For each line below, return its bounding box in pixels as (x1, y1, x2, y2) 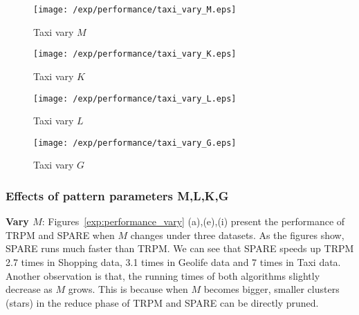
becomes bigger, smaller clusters (203, 282, 340, 296)
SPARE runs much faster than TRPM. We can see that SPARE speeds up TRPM (6, 241, 354, 256)
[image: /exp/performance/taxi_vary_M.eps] (33, 5, 237, 15)
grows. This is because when (68, 282, 188, 296)
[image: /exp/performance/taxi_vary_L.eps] (33, 93, 237, 104)
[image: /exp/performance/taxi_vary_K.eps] (33, 49, 237, 59)
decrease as (6, 282, 53, 296)
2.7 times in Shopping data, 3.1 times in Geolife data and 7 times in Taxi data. (6, 255, 341, 269)
